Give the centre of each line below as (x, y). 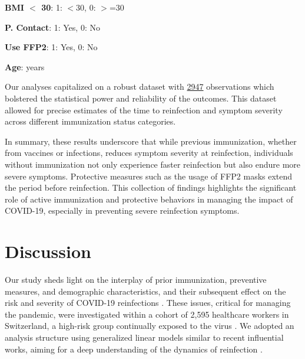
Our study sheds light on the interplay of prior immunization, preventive (136, 280)
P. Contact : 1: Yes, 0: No (52, 27)
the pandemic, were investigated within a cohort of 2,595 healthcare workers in (147, 314)
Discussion (48, 251)
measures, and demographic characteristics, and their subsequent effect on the (145, 291)
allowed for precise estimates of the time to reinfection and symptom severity (144, 110)
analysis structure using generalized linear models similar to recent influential (144, 337)
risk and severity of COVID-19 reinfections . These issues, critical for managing (148, 303)
